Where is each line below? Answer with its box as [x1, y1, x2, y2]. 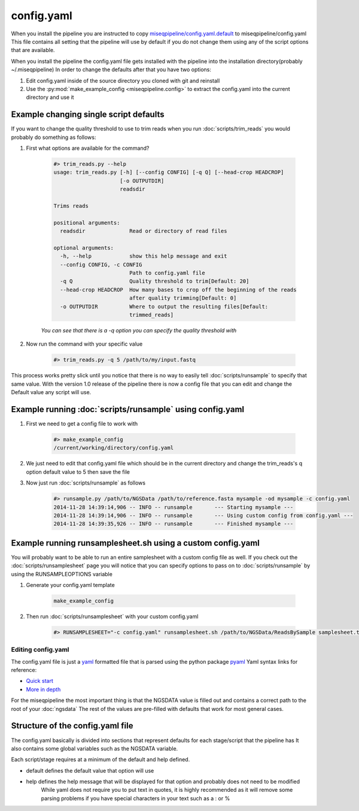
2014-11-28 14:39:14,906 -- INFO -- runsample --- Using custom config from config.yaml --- [53, 512, 354, 519]
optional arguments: [53, 244, 114, 251]
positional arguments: [53, 219, 120, 226]
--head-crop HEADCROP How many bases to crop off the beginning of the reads [60, 286, 297, 293]
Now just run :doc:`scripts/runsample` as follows [26, 479, 146, 486]
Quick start [26, 677, 53, 685]
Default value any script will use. [11, 389, 92, 396]
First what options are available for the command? [26, 144, 150, 152]
